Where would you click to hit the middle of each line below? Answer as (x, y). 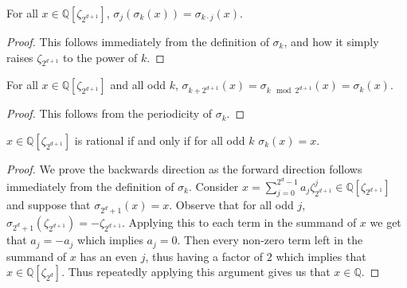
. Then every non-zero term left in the (270, 240)
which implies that (321, 256)
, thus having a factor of (204, 256)
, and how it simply (331, 41)
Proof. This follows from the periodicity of (110, 113)
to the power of (100, 57)
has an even (109, 256)
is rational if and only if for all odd (160, 140)
